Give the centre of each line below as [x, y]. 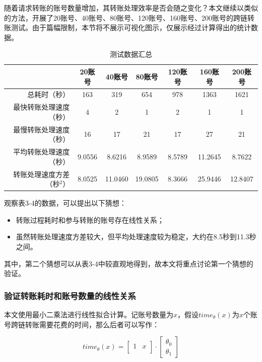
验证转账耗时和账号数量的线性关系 [70, 295]
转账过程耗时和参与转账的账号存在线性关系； [90, 219]
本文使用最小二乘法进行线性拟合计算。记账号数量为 [89, 314]
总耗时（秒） [49, 94]
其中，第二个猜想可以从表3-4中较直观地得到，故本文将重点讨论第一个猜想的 [129, 263]
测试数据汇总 [131, 54]
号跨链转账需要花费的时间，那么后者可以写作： [82, 324]
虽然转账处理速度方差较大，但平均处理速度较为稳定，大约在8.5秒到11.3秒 [136, 237]
